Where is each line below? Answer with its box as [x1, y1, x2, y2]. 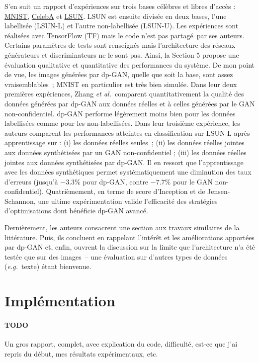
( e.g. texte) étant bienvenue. [4, 261, 91, 271]
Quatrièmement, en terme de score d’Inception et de [46, 186, 205, 196]
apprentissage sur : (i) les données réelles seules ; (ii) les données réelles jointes [4, 137, 245, 148]
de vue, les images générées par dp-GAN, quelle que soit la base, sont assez [4, 69, 233, 80]
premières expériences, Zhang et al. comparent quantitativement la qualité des [4, 89, 244, 99]
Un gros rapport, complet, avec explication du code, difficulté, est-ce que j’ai [4, 339, 238, 349]
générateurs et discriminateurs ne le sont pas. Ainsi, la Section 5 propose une [4, 49, 239, 60]
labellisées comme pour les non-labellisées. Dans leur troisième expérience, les [4, 118, 240, 128]
